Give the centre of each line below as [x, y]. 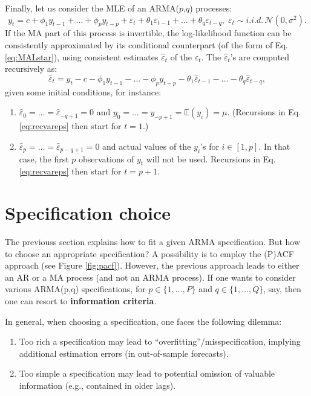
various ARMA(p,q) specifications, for [75, 289]
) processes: [211, 8]
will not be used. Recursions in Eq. [211, 158]
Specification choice [88, 213]
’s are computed [260, 56]
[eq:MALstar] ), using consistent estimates [82, 56]
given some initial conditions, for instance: [83, 91]
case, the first [44, 158]
